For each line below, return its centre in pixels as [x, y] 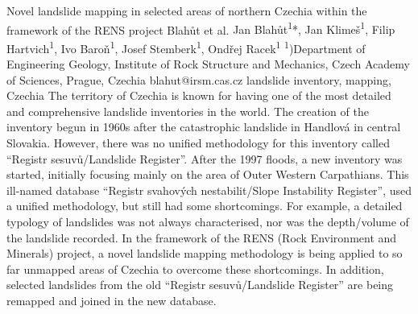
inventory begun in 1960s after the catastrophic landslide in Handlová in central [204, 127]
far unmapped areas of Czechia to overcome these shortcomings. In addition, [195, 269]
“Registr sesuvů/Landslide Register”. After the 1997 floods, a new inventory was [205, 158]
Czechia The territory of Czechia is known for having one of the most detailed [199, 95]
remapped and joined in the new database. [112, 300]
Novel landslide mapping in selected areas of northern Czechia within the [187, 10]
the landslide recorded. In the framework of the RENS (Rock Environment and [202, 237]
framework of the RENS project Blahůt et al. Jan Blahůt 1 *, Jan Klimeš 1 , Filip [201, 28]
